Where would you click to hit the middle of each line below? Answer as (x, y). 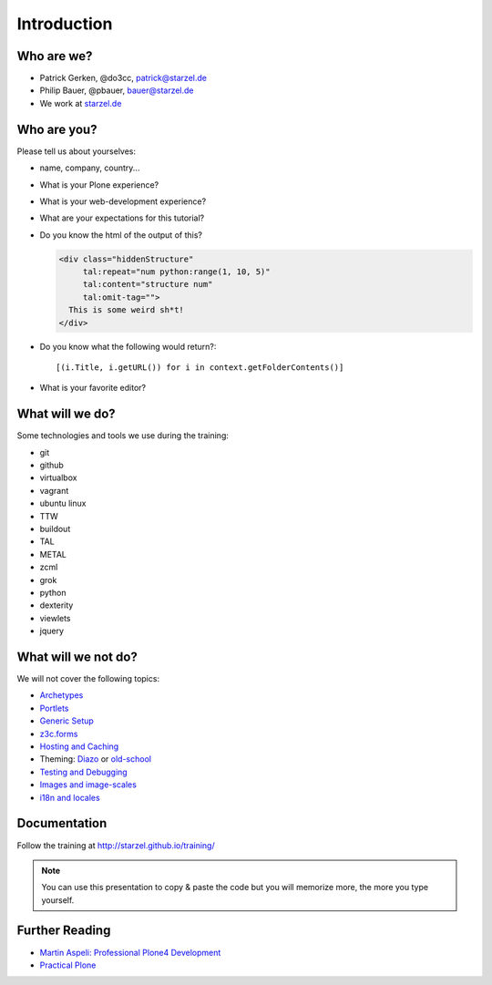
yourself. (58, 900)
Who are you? (57, 129)
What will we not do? (77, 657)
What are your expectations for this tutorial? (122, 218)
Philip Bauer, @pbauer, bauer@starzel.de (117, 90)
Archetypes (61, 695)
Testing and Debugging (83, 772)
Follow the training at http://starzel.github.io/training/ (116, 845)
